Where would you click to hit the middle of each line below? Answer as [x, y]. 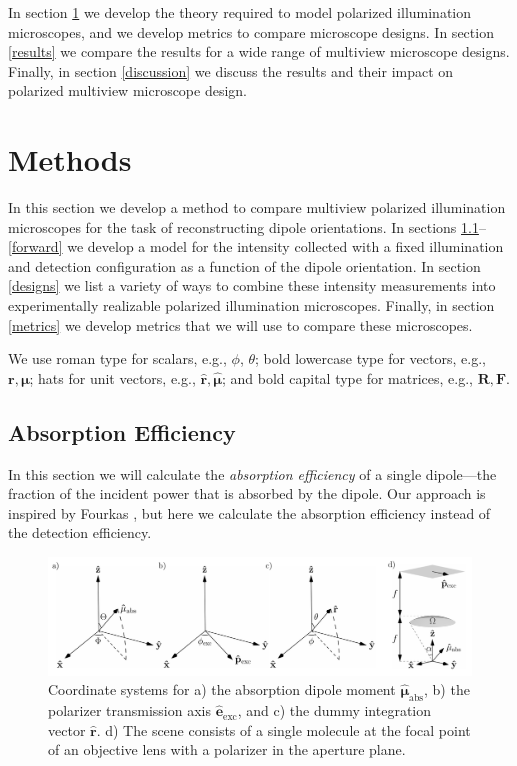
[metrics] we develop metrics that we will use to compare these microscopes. [240, 324]
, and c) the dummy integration [334, 710]
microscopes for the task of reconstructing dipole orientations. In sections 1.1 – [247, 226]
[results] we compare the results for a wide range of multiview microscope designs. [259, 51]
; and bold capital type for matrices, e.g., [347, 377]
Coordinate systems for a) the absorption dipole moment [222, 689]
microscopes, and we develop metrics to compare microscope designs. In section [251, 31]
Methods [70, 159]
